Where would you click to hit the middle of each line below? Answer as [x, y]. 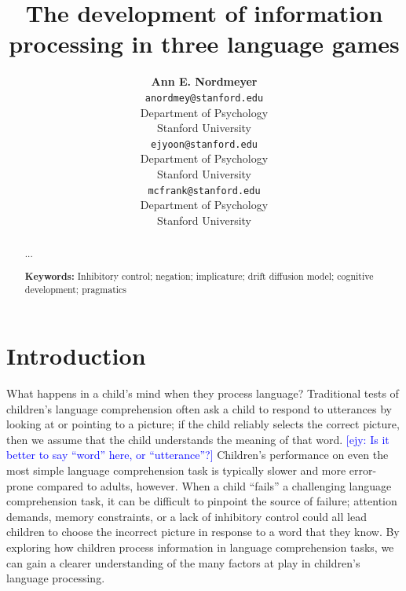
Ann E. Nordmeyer [204, 81]
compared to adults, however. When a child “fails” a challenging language [214, 485]
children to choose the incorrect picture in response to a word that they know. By [203, 532]
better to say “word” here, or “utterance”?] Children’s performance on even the [198, 455]
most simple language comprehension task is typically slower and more [176, 470]
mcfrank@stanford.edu [204, 191]
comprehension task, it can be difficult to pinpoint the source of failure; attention [202, 501]
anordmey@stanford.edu [204, 98]
